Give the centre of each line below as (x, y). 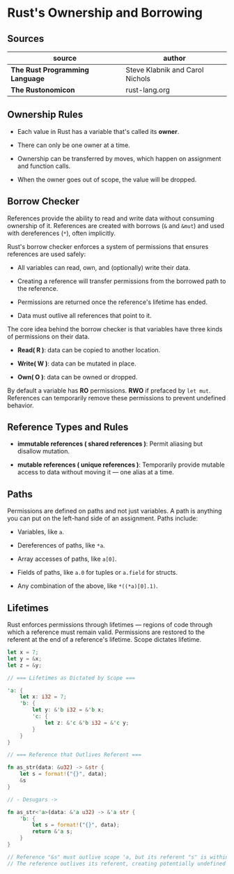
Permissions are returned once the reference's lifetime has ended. (112, 302)
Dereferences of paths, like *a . (61, 545)
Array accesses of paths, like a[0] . (67, 559)
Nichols (138, 78)
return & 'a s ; (53, 831)
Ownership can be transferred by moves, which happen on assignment (119, 158)
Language (28, 78)
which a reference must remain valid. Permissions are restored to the (106, 632)
